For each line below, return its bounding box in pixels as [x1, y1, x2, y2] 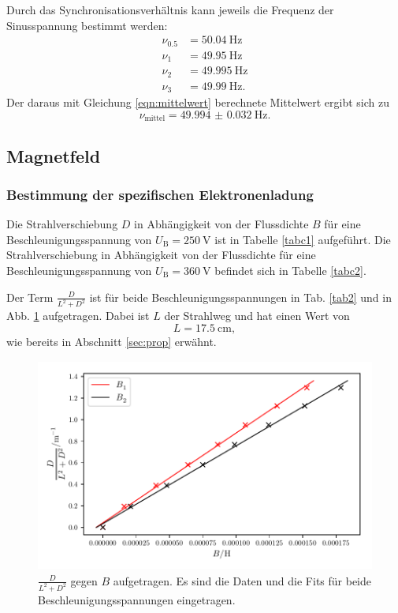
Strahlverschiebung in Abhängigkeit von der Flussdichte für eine [6, 246, 316, 263]
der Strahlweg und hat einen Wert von [164, 307, 350, 324]
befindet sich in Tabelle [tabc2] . [214, 261, 366, 278]
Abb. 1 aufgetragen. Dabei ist [6, 307, 150, 324]
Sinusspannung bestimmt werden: [6, 17, 168, 33]
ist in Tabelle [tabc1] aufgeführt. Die [214, 231, 391, 247]
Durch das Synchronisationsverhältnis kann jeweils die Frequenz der [6, 2, 334, 17]
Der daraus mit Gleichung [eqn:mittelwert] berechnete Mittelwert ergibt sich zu [6, 94, 390, 111]
